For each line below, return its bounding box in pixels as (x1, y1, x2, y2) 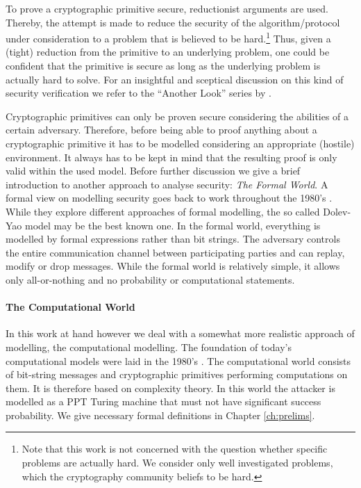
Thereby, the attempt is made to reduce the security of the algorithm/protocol (6, 15, 340, 29)
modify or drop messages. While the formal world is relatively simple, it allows (6, 259, 340, 273)
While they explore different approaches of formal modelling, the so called (6, 204, 320, 218)
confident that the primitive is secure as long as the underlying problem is (6, 58, 321, 73)
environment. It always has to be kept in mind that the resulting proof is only (6, 149, 337, 164)
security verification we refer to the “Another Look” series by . (6, 86, 271, 100)
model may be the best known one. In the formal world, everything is (24, 218, 321, 232)
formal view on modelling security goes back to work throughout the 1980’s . (6, 190, 333, 205)
